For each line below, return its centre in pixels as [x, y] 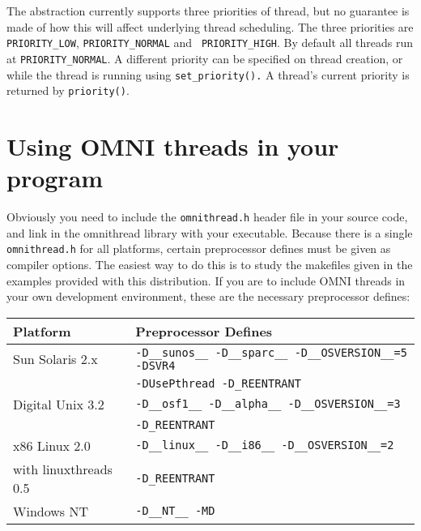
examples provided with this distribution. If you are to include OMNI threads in [206, 280]
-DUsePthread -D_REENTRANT [218, 383]
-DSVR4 [155, 365]
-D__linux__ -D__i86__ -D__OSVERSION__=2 [265, 445]
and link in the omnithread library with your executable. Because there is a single [210, 232]
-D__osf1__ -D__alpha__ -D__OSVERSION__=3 [268, 404]
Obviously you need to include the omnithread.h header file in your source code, [207, 217]
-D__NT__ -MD [175, 511]
